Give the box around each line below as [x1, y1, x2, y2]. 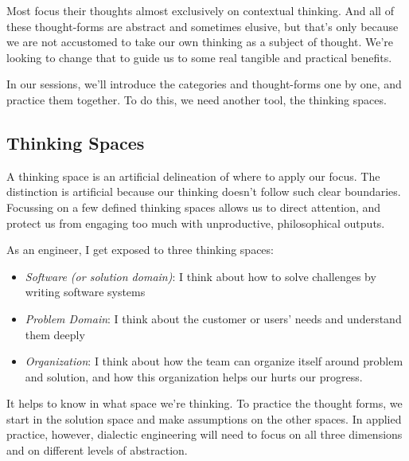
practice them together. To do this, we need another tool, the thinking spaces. [6, 91, 387, 107]
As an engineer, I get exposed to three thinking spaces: [6, 241, 274, 258]
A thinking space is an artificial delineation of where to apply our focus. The [6, 167, 380, 184]
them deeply [25, 326, 85, 342]
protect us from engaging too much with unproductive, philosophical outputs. [6, 214, 385, 231]
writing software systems [25, 283, 146, 300]
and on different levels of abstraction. [6, 442, 188, 459]
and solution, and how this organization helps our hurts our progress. [25, 368, 363, 385]
